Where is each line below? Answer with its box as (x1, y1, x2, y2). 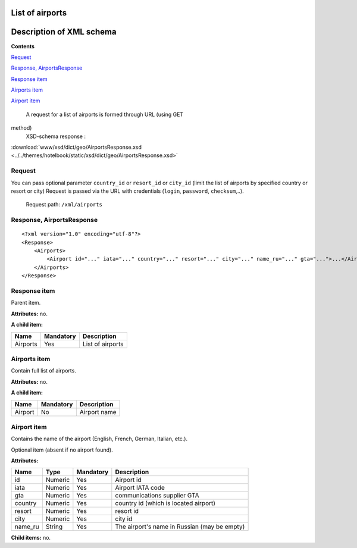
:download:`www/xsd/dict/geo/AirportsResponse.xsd (11, 143, 142, 151)
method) (11, 124, 32, 131)
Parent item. (11, 299, 41, 306)
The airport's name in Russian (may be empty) (115, 522, 245, 531)
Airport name (79, 408, 117, 416)
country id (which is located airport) (115, 499, 216, 508)
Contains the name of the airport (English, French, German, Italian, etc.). (11, 435, 188, 443)
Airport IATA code (115, 484, 165, 492)
